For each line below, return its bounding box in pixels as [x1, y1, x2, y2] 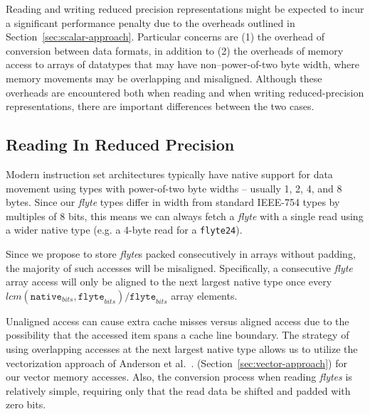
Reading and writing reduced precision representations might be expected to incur [6, 1, 364, 16]
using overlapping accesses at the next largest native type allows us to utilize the [6, 341, 358, 356]
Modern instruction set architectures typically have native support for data [6, 166, 333, 181]
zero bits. [6, 397, 46, 412]
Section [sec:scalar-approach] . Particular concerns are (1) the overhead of [6, 29, 324, 44]
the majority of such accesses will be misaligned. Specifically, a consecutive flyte [6, 260, 353, 275]
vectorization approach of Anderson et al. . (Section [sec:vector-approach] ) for [6, 355, 347, 370]
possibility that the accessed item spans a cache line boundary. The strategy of [6, 327, 349, 342]
